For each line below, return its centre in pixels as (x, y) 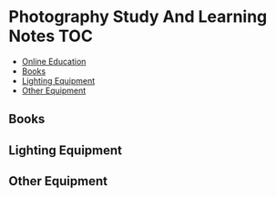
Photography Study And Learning (138, 17)
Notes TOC (51, 36)
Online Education (54, 61)
